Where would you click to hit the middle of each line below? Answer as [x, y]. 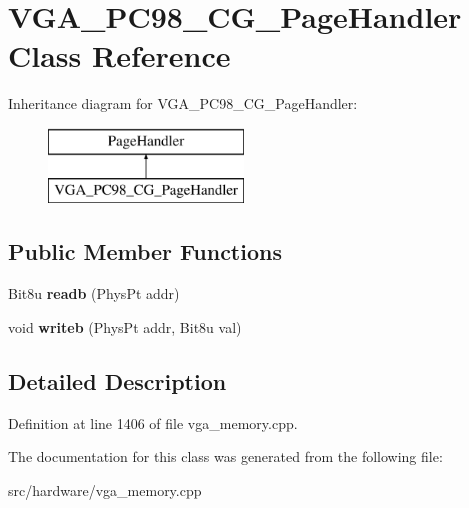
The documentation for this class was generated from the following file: [225, 456]
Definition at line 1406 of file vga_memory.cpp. [153, 422]
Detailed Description [117, 380]
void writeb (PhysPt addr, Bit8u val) [125, 326]
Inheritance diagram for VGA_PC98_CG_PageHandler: [183, 103]
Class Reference [119, 55]
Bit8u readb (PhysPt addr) [94, 293]
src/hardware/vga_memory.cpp [105, 489]
